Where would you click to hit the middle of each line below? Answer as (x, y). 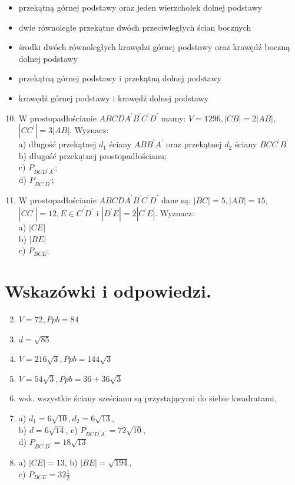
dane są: (176, 199)
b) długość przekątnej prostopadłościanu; (93, 155)
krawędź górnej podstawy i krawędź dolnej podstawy (114, 98)
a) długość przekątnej (57, 144)
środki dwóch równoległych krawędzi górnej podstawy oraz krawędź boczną (154, 47)
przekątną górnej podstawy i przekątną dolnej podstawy (120, 78)
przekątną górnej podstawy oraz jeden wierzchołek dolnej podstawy (140, 7)
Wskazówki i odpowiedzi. (108, 291)
